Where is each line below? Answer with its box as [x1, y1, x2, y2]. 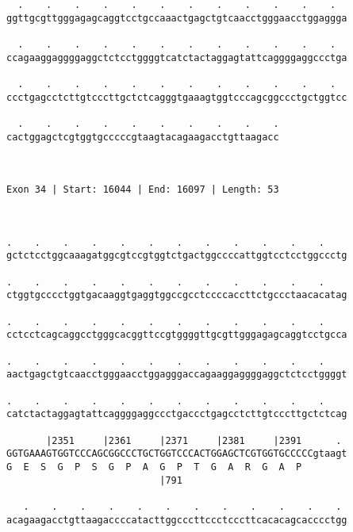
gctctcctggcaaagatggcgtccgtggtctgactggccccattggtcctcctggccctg [6, 250, 347, 262]
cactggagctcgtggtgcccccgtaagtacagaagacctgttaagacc [6, 131, 279, 143]
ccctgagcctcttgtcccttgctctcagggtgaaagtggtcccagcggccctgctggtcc [6, 91, 347, 103]
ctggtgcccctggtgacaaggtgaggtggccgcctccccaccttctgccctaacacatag [6, 289, 347, 301]
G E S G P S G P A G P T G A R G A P [6, 461, 302, 473]
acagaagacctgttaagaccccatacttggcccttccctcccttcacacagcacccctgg [6, 514, 347, 526]
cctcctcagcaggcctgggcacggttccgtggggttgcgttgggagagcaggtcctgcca [6, 329, 347, 341]
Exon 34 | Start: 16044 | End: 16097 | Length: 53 [6, 184, 279, 196]
